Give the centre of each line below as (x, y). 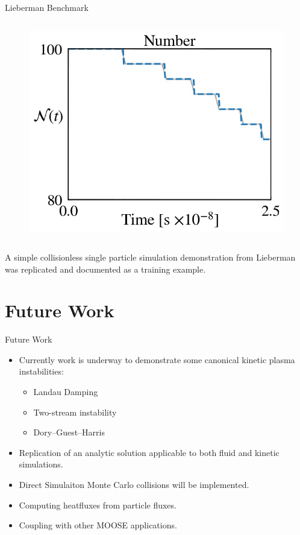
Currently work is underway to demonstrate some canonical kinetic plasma (157, 359)
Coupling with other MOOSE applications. (98, 525)
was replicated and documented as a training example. (105, 269)
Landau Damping (66, 392)
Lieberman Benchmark (47, 7)
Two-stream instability (75, 412)
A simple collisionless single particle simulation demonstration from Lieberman (150, 257)
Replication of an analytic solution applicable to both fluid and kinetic (149, 452)
